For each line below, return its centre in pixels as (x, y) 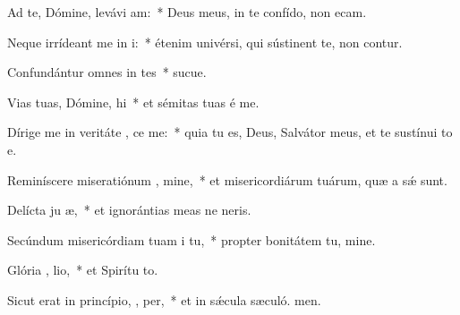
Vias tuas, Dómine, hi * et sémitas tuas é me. (133, 102)
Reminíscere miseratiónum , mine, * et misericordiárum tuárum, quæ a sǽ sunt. (227, 179)
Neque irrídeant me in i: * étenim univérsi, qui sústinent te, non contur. (205, 42)
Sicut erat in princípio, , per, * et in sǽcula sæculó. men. (164, 299)
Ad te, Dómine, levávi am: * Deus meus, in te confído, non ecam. (187, 12)
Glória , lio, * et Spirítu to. (83, 270)
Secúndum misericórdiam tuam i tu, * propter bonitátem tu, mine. (192, 239)
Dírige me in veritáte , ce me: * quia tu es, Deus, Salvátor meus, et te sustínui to (230, 132)
